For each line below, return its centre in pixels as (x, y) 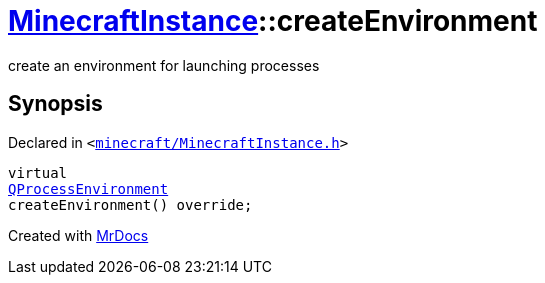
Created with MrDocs (78, 235)
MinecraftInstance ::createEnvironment (273, 21)
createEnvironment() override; (130, 204)
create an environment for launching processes (164, 65)
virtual (38, 172)
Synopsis (55, 104)
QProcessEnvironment (88, 188)
